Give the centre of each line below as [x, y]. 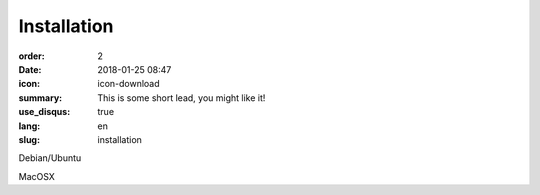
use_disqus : [44, 112]
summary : [40, 97]
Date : [30, 69]
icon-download [128, 84]
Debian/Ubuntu [50, 158]
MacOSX [36, 176]
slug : [29, 139]
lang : [29, 126]
